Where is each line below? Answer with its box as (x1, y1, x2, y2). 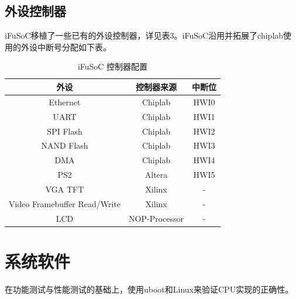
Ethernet (49, 95, 81, 108)
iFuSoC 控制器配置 (77, 60, 148, 73)
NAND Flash (41, 139, 88, 152)
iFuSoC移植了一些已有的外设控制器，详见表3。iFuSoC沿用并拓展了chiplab (5, 29, 284, 42)
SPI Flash (47, 125, 82, 137)
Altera (144, 169, 168, 181)
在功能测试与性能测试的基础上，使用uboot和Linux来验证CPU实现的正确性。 (5, 283, 294, 295)
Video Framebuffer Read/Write (9, 197, 121, 209)
